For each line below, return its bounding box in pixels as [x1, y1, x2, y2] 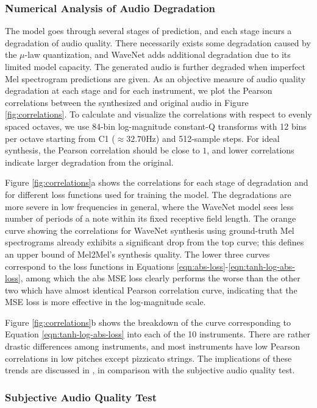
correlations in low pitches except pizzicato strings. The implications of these [5, 351, 292, 364]
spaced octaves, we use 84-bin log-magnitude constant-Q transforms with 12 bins [5, 119, 307, 132]
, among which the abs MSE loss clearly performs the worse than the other [20, 272, 301, 284]
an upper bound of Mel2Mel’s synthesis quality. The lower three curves [5, 247, 270, 260]
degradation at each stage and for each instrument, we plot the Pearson [5, 84, 272, 97]
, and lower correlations [207, 144, 294, 157]
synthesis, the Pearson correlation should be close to [5, 144, 200, 157]
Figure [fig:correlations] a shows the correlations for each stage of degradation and [5, 176, 308, 189]
